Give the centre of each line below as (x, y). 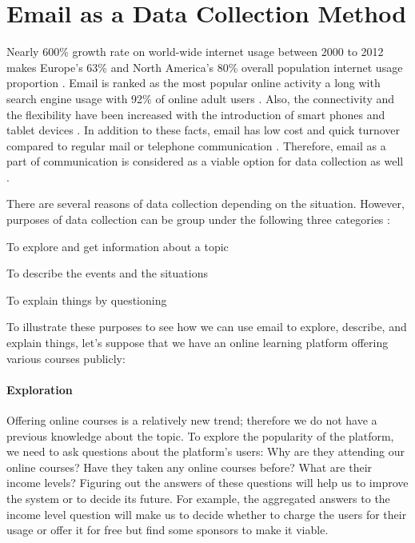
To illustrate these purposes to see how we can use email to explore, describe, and (207, 327)
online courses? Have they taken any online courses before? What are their (190, 467)
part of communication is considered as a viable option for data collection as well (205, 161)
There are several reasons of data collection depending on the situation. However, (206, 204)
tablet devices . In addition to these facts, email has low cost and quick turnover (203, 130)
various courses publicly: (66, 358)
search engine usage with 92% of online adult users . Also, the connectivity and (201, 98)
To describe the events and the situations (107, 273)
